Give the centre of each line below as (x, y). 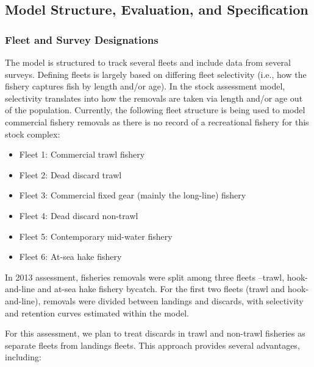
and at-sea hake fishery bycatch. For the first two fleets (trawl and (161, 289)
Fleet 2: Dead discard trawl (70, 174)
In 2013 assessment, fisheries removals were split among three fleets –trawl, (145, 277)
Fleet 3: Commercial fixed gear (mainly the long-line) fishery (133, 195)
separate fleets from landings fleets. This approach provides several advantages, (152, 345)
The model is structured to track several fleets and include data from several (148, 62)
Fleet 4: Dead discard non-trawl (79, 215)
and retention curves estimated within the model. (97, 313)
